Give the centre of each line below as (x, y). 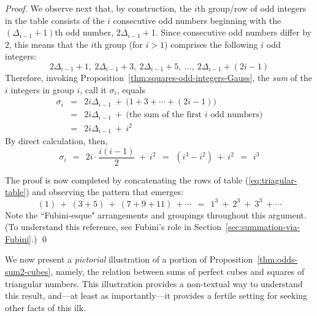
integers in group (42, 89)
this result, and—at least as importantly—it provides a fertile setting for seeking (156, 295)
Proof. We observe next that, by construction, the (98, 8)
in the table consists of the (55, 20)
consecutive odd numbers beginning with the (197, 20)
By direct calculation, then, (56, 141)
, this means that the (49, 44)
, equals (131, 89)
